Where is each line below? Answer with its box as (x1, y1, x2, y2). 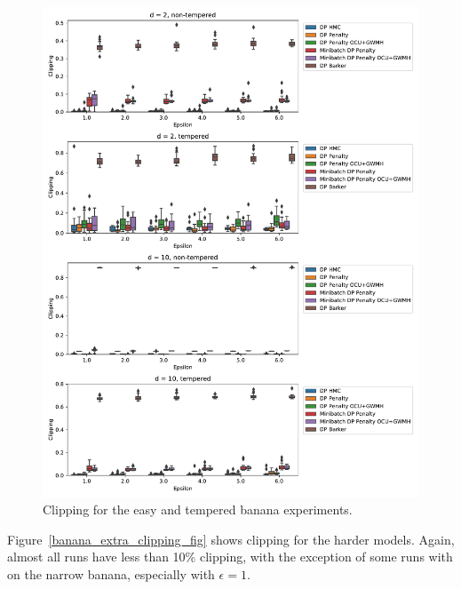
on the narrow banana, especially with (7, 565, 215, 584)
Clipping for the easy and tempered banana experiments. (43, 500, 353, 519)
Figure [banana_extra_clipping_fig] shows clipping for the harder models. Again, (7, 529, 455, 548)
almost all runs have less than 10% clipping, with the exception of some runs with (7, 547, 453, 566)
